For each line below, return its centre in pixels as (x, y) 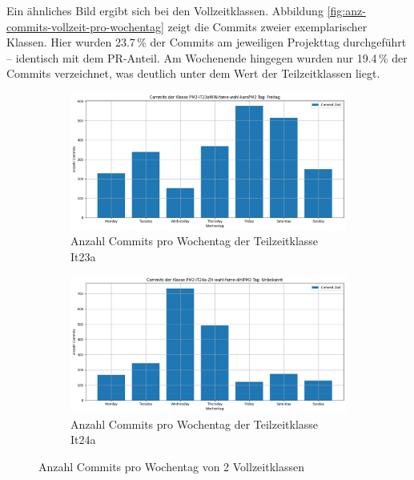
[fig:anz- (346, 10)
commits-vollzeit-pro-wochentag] (85, 26)
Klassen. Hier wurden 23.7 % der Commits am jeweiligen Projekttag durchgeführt (207, 42)
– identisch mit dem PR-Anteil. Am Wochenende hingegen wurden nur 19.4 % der (207, 57)
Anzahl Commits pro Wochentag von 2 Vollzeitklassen (171, 466)
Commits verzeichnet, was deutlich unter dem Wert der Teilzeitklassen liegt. (193, 73)
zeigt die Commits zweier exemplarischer (267, 26)
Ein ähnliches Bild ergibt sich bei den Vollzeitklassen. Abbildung (165, 10)
